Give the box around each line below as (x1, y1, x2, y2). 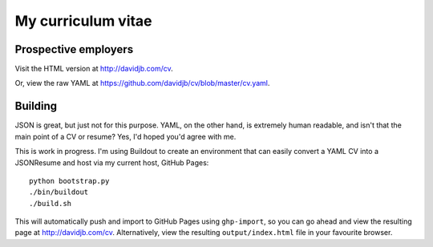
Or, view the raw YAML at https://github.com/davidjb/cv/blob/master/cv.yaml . (14, 79, 270, 88)
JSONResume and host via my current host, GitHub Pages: (14, 157, 209, 168)
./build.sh (29, 199, 72, 208)
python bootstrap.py (29, 176, 110, 185)
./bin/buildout (29, 188, 89, 196)
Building (14, 99, 58, 113)
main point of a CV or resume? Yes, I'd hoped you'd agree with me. (14, 132, 237, 141)
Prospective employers (14, 43, 134, 56)
